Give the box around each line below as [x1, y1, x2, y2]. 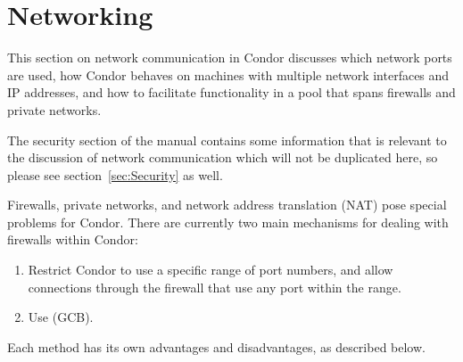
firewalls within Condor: [7, 230, 138, 249]
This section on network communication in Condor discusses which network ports [7, 48, 452, 67]
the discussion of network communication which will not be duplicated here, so [7, 148, 438, 167]
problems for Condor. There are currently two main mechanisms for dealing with [7, 212, 449, 231]
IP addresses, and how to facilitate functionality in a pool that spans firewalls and [7, 83, 456, 102]
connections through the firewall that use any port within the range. [28, 277, 401, 296]
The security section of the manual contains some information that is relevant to [7, 130, 447, 149]
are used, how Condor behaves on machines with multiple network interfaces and [7, 65, 450, 84]
